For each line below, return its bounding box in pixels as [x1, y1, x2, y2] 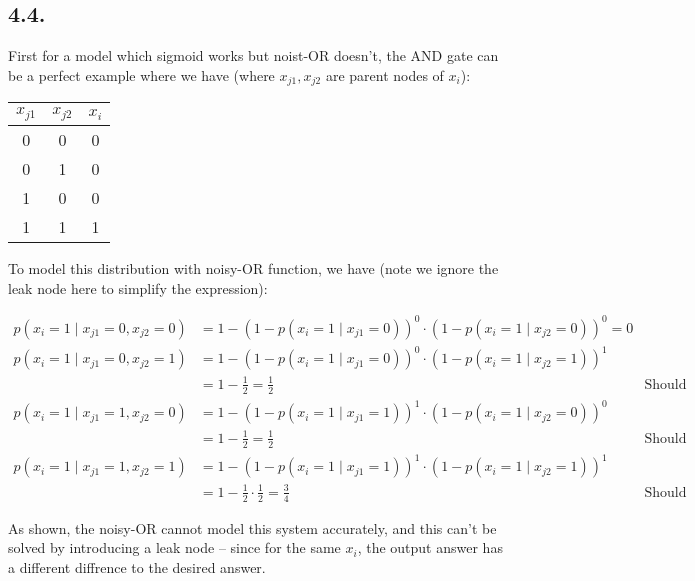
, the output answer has [357, 537, 503, 558]
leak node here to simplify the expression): [8, 277, 268, 298]
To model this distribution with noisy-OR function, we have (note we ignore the [8, 258, 499, 279]
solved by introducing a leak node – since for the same [8, 537, 341, 558]
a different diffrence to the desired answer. [8, 556, 266, 577]
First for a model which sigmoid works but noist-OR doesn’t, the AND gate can [8, 45, 499, 66]
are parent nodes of [325, 64, 444, 85]
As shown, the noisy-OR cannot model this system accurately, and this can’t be [8, 517, 497, 538]
